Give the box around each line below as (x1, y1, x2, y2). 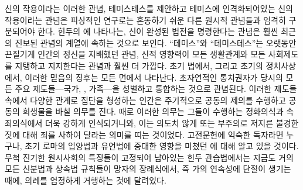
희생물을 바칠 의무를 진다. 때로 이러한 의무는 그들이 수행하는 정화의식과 (22, 105, 284, 118)
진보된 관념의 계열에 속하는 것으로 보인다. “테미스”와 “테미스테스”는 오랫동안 (15, 36, 297, 49)
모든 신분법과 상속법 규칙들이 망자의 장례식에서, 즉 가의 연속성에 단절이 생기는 (5, 163, 291, 175)
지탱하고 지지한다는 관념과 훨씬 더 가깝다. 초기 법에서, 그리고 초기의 (15, 59, 263, 71)
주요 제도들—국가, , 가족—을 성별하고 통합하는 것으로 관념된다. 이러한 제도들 (15, 82, 297, 95)
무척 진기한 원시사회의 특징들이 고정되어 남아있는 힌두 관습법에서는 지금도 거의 (5, 151, 294, 163)
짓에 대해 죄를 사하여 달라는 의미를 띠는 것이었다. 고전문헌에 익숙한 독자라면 (5, 128, 284, 140)
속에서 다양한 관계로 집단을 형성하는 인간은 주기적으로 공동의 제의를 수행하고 (5, 94, 286, 106)
